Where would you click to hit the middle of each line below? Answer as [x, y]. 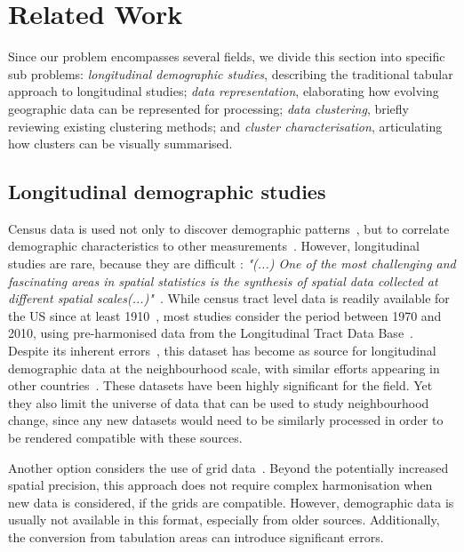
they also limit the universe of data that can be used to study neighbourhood [219, 402]
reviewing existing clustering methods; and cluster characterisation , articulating [225, 126]
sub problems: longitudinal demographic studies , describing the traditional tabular [231, 73]
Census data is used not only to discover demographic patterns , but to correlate [229, 228]
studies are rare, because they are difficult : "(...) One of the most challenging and [232, 264]
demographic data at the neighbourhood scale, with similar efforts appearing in [224, 368]
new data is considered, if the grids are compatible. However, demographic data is [231, 502]
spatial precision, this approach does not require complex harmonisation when [220, 485]
